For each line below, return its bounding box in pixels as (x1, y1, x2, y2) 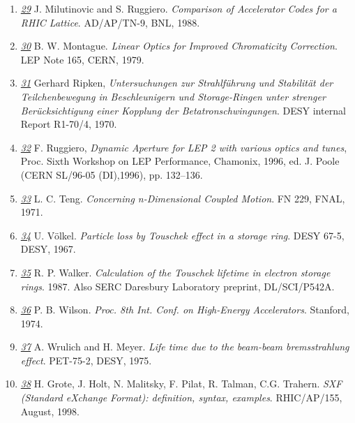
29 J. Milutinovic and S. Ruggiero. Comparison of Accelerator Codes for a (20, 1, 337, 15)
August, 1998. (20, 403, 80, 418)
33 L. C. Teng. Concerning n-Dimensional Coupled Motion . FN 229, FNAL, (20, 191, 345, 205)
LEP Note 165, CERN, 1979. (20, 52, 144, 66)
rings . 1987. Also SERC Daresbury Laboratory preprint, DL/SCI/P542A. (20, 279, 335, 293)
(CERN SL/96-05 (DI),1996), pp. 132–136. (20, 167, 203, 181)
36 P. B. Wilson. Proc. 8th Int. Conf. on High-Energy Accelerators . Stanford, (20, 302, 349, 317)
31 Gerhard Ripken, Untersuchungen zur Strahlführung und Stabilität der (20, 75, 333, 90)
